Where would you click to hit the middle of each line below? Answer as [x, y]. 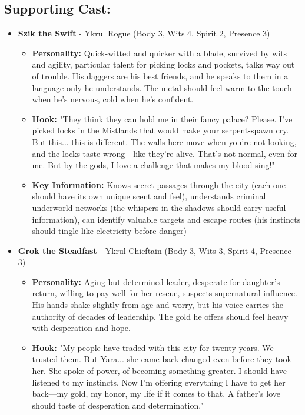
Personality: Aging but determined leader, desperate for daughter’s [156, 281]
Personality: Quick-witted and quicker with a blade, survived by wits [160, 53]
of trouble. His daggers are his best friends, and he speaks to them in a [160, 76]
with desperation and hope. [81, 328]
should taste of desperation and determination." [118, 405]
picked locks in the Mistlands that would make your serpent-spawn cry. [160, 130]
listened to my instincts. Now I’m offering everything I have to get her [159, 382]
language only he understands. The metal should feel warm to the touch [162, 87]
